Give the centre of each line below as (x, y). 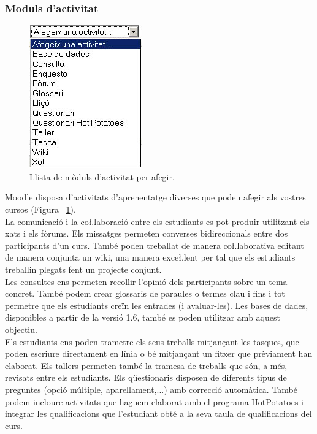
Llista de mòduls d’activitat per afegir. (102, 176)
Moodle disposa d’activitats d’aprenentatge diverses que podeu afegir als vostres (155, 197)
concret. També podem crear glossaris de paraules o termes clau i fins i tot (145, 293)
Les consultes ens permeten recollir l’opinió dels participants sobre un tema (146, 281)
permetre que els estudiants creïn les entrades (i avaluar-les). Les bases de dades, (157, 305)
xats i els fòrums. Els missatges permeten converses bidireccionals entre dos (147, 233)
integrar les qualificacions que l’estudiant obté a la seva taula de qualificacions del (158, 413)
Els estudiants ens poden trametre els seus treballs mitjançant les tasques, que (152, 341)
